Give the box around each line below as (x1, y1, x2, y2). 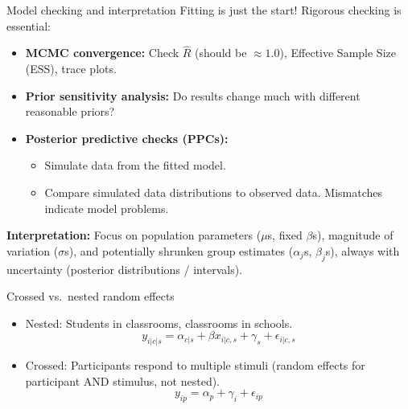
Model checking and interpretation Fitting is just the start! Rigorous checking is (6, 2, 402, 18)
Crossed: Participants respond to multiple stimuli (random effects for (25, 357, 365, 374)
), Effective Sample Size (279, 44, 396, 61)
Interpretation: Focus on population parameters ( (6, 227, 262, 243)
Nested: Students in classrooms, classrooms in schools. (25, 314, 293, 331)
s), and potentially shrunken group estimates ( (64, 242, 294, 259)
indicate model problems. (44, 199, 169, 216)
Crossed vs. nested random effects (6, 288, 175, 305)
